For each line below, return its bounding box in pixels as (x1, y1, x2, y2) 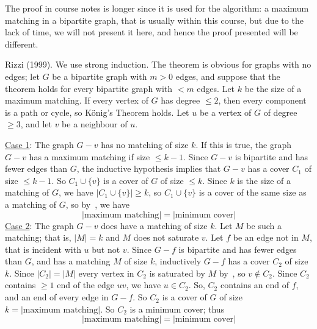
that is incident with (5, 242, 81, 255)
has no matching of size (101, 138, 189, 150)
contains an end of (220, 278, 290, 291)
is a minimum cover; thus (129, 302, 225, 315)
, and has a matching (31, 255, 111, 267)
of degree (263, 105, 297, 118)
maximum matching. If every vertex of (5, 94, 148, 107)
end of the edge (57, 278, 114, 291)
